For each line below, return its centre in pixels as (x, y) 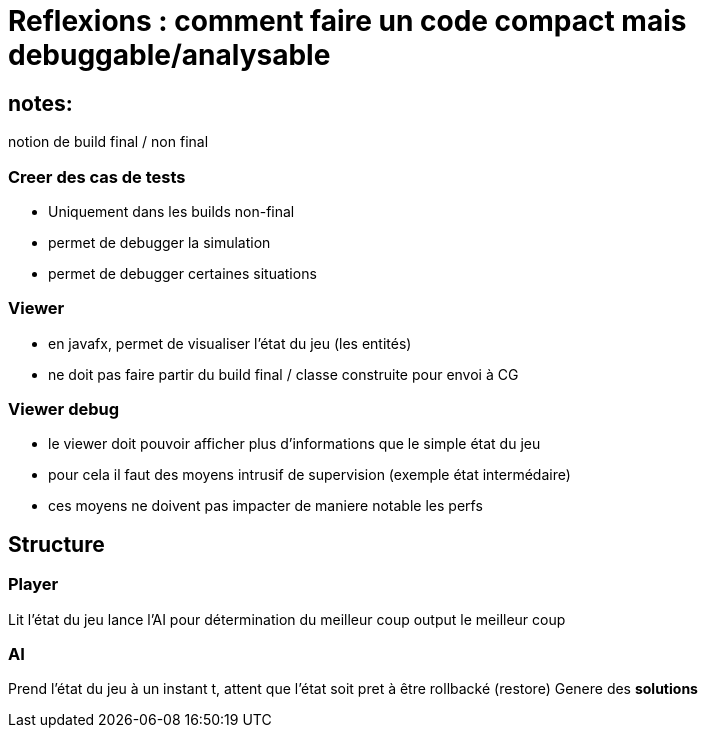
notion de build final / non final (108, 142)
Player (33, 584)
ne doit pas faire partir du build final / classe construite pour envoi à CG (283, 374)
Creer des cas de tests (97, 176)
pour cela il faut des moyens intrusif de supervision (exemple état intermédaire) (309, 475)
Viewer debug (64, 409)
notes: (40, 103)
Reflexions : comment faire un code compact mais (347, 21)
